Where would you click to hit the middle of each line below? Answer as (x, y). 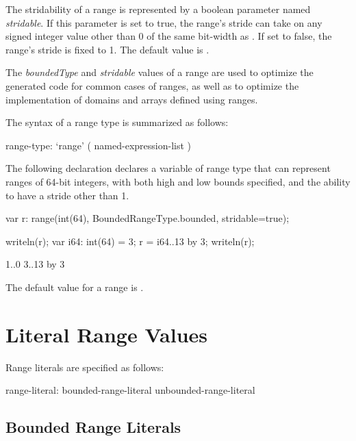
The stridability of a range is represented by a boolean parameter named (158, 9)
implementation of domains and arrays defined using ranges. (132, 99)
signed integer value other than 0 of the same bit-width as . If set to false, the (169, 36)
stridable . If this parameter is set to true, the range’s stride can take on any (164, 22)
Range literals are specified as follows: (85, 367)
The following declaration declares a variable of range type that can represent (168, 168)
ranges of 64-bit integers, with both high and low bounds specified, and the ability (178, 181)
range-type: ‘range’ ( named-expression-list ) (99, 145)
